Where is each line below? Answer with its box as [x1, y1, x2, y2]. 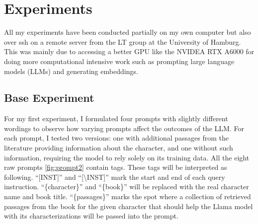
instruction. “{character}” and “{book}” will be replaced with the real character [4, 181, 249, 192]
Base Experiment [4, 90, 94, 105]
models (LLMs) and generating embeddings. [4, 66, 138, 76]
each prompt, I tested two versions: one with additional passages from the [4, 133, 229, 143]
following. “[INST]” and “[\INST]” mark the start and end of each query [4, 171, 225, 182]
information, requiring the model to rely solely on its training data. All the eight [4, 152, 250, 162]
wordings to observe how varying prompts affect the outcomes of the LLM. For [4, 123, 244, 133]
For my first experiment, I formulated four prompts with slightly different [4, 113, 228, 124]
